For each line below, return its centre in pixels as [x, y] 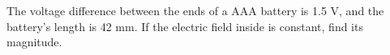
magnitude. [34, 42]
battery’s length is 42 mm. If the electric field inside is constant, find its [185, 26]
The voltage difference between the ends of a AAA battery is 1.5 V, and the [195, 10]
